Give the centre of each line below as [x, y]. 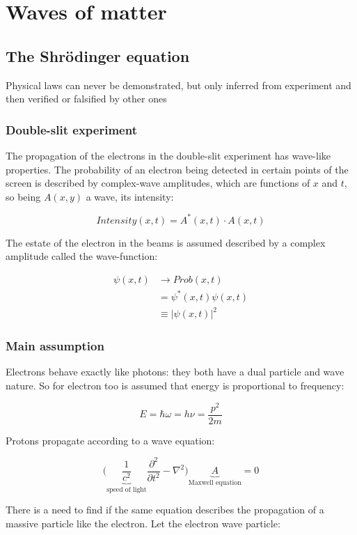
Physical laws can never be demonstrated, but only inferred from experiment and [178, 85]
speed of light [127, 489]
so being [23, 196]
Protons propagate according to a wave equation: [110, 440]
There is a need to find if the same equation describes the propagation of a [165, 510]
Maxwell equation [215, 483]
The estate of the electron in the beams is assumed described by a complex [166, 242]
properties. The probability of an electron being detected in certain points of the [177, 169]
